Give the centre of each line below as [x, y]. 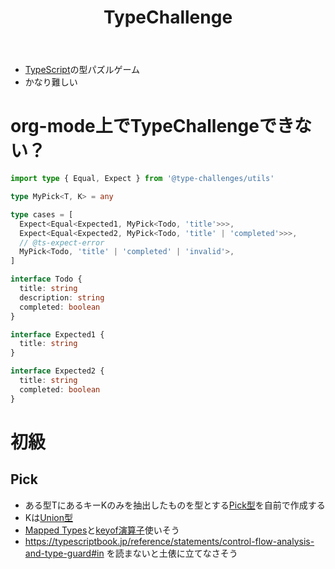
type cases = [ [42, 214]
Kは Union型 [48, 517]
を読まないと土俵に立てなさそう [172, 553]
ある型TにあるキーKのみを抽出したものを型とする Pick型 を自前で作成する [175, 505]
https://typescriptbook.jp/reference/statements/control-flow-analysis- [169, 541]
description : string [62, 297]
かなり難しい [51, 82]
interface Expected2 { [57, 371]
